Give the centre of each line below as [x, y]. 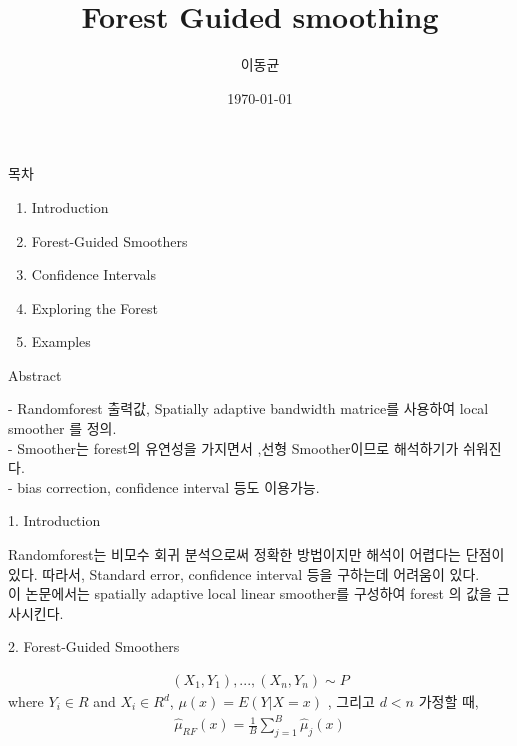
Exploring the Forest [94, 307]
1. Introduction [54, 520]
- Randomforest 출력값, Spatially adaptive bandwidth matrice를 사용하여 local [248, 408]
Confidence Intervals [93, 274]
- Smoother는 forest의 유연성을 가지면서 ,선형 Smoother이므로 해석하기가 [233, 447]
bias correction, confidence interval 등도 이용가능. [168, 486]
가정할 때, [448, 701]
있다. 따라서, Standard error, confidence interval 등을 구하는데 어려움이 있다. [244, 573]
